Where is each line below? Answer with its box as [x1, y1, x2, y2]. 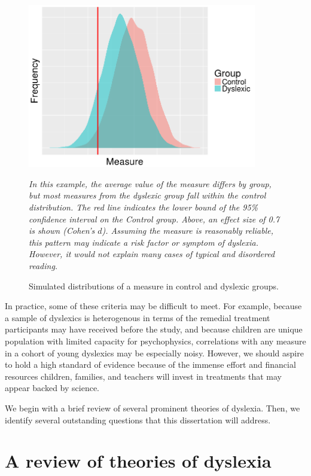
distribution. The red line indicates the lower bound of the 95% [29, 201, 258, 213]
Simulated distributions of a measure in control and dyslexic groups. [29, 279, 279, 292]
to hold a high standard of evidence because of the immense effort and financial [5, 358, 296, 371]
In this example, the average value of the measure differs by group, [29, 177, 272, 190]
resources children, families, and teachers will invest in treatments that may [5, 370, 282, 382]
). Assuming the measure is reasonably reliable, [102, 224, 274, 237]
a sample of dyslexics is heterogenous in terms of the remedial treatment [5, 311, 270, 324]
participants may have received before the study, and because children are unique [5, 323, 303, 335]
